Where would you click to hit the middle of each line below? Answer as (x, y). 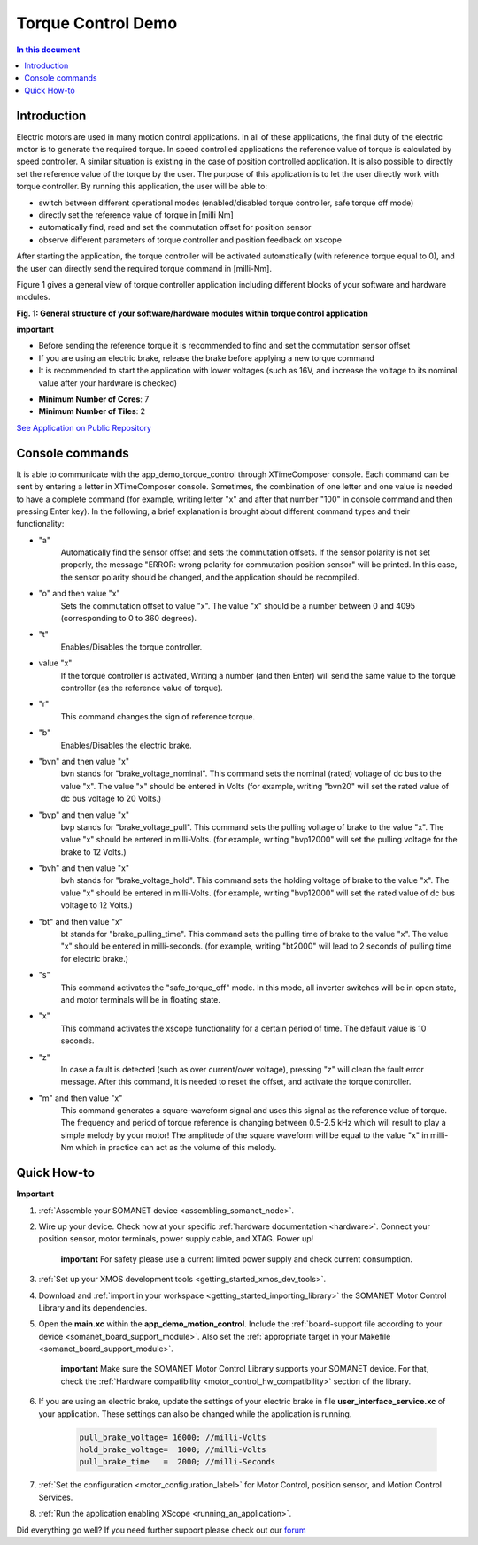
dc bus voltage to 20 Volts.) (111, 799)
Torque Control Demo (97, 23)
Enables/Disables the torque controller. (131, 647)
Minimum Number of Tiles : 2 (92, 411)
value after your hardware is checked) (108, 383)
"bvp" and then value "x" (84, 815)
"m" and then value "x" (81, 1098)
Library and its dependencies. (93, 1307)
